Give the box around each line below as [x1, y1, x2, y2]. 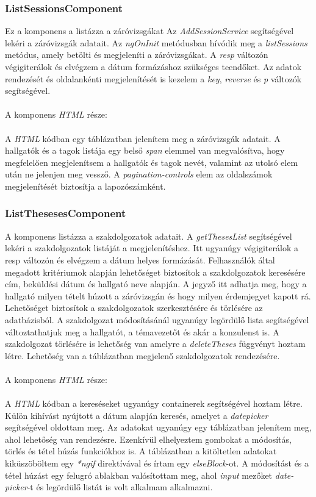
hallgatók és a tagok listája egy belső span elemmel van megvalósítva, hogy [5, 144, 285, 157]
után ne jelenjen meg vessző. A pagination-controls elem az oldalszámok [5, 168, 273, 181]
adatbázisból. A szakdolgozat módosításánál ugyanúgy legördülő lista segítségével [5, 313, 309, 326]
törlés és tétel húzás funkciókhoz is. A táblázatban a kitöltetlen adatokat [5, 445, 277, 457]
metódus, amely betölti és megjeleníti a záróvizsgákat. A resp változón [5, 48, 268, 61]
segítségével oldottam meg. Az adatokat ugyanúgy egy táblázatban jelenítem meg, [5, 421, 312, 434]
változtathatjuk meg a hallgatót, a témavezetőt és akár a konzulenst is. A [5, 325, 279, 338]
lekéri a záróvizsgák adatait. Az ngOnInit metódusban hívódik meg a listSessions [5, 36, 307, 49]
